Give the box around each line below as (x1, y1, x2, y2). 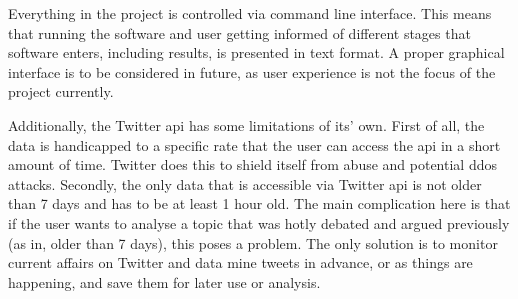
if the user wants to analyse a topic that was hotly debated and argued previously (8, 212, 510, 233)
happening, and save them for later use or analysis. (8, 271, 321, 292)
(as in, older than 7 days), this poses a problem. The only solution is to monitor (8, 232, 498, 253)
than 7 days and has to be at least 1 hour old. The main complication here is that (8, 193, 511, 214)
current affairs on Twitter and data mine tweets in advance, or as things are (8, 252, 473, 273)
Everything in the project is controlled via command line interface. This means (8, 3, 492, 23)
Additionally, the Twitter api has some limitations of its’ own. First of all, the (8, 114, 485, 135)
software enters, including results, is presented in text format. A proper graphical (8, 42, 505, 63)
